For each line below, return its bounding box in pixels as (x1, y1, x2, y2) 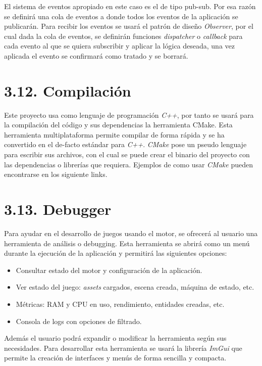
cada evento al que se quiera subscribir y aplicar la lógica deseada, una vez (4, 40, 235, 51)
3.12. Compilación (4, 80, 131, 101)
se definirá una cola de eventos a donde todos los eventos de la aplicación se (4, 11, 238, 21)
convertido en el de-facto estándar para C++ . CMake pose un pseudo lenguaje (4, 139, 247, 150)
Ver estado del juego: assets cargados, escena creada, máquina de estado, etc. (16, 282, 254, 292)
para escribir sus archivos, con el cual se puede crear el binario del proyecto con (4, 149, 250, 160)
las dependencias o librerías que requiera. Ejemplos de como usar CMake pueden (4, 159, 253, 169)
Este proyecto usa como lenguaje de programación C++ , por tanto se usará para (4, 109, 254, 120)
